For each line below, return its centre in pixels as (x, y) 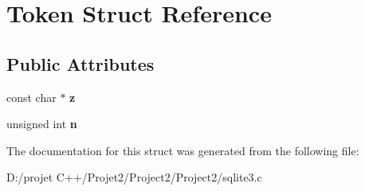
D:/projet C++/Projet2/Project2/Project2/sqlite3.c (134, 177)
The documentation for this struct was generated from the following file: (183, 150)
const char (31, 97)
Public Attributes (80, 63)
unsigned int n (42, 124)
